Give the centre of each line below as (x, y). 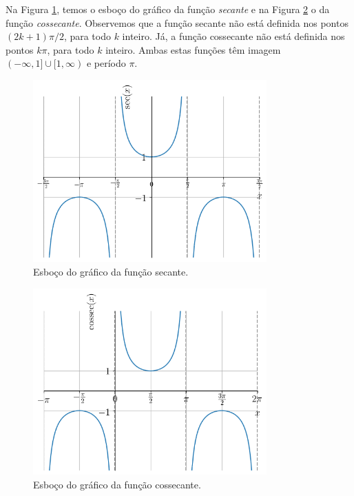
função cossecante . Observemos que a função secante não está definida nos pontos (177, 22)
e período (106, 63)
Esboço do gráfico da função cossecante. (117, 484)
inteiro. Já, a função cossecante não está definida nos (233, 36)
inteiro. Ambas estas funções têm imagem (193, 49)
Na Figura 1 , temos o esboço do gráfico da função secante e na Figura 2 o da (168, 9)
